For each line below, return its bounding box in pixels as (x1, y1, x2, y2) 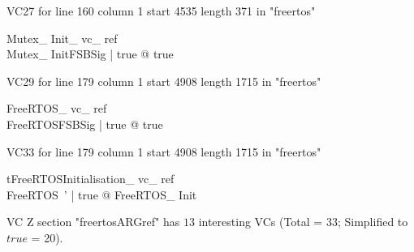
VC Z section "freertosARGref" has (6, 213, 180, 230)
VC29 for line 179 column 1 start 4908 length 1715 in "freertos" (6, 72, 321, 89)
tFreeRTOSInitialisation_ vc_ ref (6, 170, 175, 187)
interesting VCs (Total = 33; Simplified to (198, 213, 408, 230)
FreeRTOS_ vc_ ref (6, 100, 107, 117)
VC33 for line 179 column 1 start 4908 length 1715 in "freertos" (6, 143, 321, 160)
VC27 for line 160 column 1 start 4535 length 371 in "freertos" (6, 2, 316, 19)
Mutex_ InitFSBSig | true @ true (6, 45, 174, 62)
